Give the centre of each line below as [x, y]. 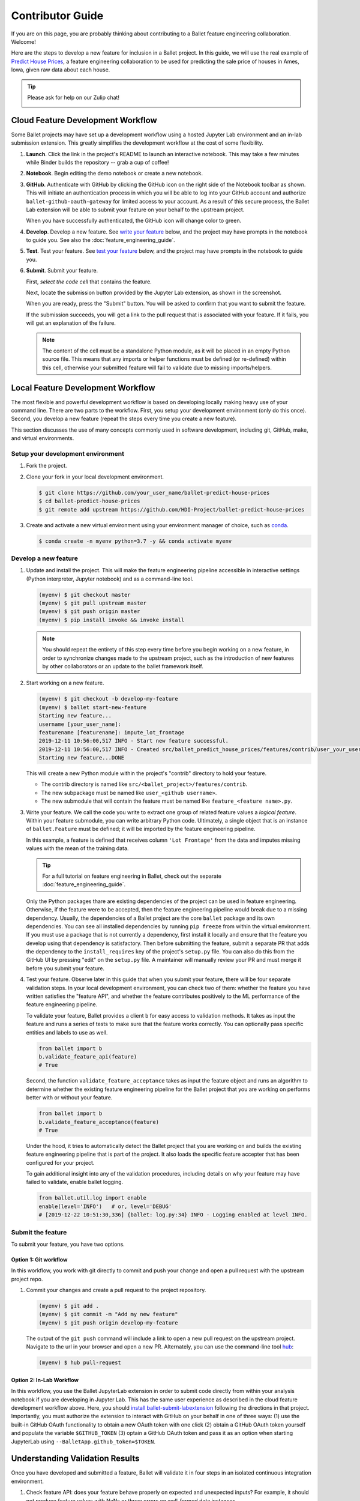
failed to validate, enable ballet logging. [75, 1182]
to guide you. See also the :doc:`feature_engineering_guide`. [100, 240]
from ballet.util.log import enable [93, 1198]
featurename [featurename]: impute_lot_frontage [112, 732]
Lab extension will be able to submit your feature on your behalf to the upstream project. [135, 210]
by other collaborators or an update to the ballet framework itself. [123, 666]
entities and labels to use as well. [67, 1032]
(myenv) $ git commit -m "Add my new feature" [108, 1314]
